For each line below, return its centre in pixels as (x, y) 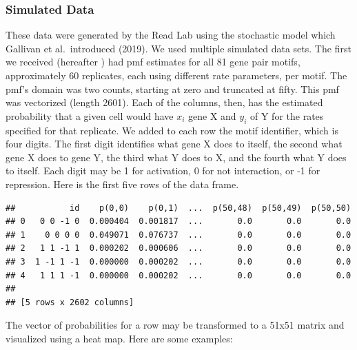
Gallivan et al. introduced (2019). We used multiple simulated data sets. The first (178, 48)
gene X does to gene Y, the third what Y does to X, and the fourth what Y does (176, 157)
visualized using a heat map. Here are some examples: (119, 338)
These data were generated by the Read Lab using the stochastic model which (171, 35)
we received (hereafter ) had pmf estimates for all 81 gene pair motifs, (153, 62)
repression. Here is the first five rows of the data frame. (122, 184)
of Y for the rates (287, 115)
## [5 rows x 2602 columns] (70, 302)
